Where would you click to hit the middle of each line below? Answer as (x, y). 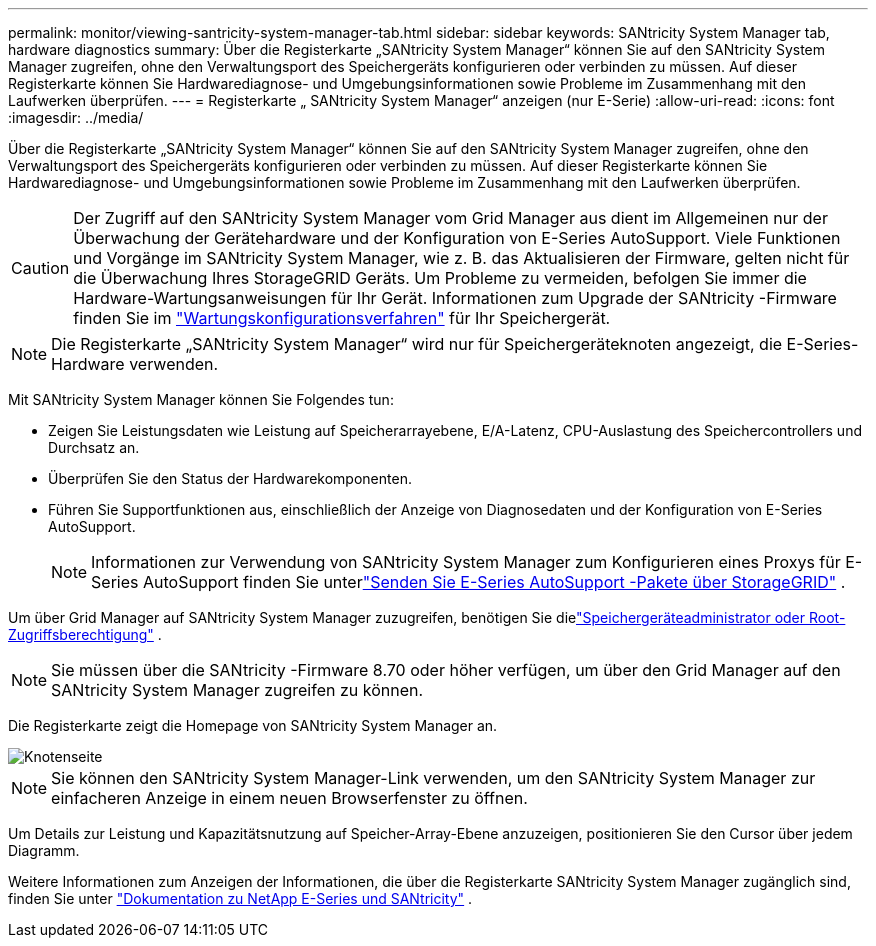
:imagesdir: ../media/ (76, 117)
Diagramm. (44, 850)
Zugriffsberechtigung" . (85, 634)
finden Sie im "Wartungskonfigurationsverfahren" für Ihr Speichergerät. (342, 318)
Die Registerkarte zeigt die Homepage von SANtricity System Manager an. (253, 725)
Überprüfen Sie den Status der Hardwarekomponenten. (230, 478)
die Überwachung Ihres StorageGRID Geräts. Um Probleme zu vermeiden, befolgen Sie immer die (440, 278)
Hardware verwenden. (135, 364)
